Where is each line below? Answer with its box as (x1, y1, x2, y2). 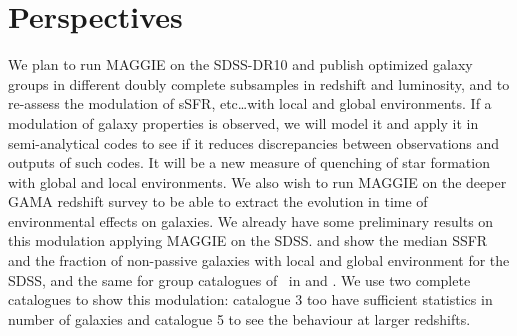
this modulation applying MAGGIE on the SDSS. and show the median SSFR (8, 230, 488, 251)
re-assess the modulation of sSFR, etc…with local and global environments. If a (8, 93, 492, 114)
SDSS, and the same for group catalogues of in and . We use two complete (8, 269, 471, 290)
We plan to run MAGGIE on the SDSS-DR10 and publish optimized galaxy (8, 54, 473, 75)
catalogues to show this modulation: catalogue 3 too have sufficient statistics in (8, 289, 493, 310)
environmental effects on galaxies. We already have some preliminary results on (8, 210, 494, 231)
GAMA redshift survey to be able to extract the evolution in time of (8, 191, 428, 212)
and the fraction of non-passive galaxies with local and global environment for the (8, 250, 510, 271)
